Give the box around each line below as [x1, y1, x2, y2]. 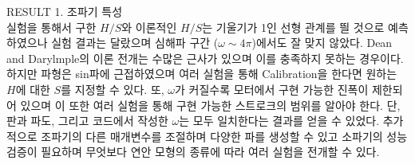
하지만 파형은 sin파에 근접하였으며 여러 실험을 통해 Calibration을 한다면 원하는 [6, 65, 397, 82]
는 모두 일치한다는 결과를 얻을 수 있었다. [179, 112, 380, 129]
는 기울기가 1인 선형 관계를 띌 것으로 [202, 18, 385, 35]
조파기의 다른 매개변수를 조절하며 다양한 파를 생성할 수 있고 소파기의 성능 [41, 127, 408, 144]
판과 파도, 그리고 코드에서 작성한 [6, 112, 168, 129]
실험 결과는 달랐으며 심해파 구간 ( [51, 34, 219, 51]
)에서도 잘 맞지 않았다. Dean [251, 34, 393, 51]
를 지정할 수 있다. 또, [61, 80, 164, 97]
